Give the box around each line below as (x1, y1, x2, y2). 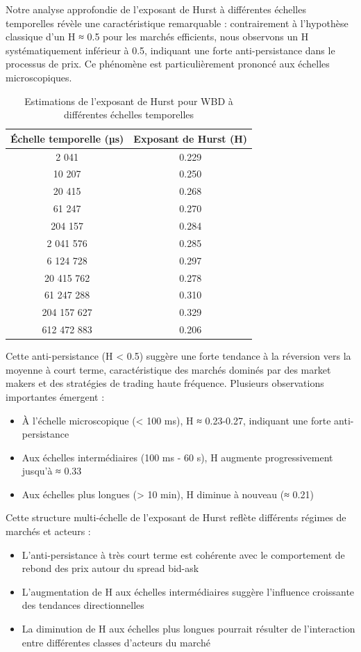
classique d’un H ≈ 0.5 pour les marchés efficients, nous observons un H (6, 29, 309, 44)
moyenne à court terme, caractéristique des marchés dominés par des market (6, 362, 331, 376)
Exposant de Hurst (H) (133, 131, 248, 145)
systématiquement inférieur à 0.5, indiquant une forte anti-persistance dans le (6, 42, 335, 57)
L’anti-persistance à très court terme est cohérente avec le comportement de (22, 547, 345, 562)
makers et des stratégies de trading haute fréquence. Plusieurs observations (6, 376, 324, 390)
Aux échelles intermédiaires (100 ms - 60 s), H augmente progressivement (22, 450, 333, 464)
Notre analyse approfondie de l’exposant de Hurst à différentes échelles (6, 2, 306, 16)
